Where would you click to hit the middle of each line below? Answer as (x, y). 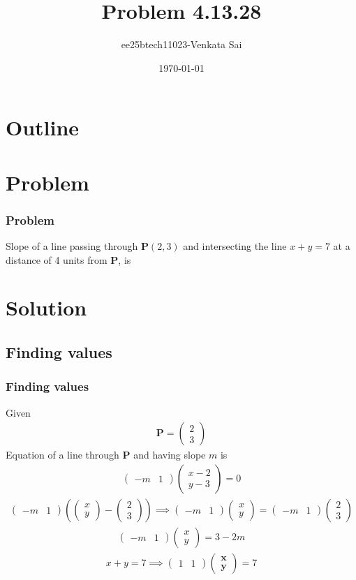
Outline (43, 127)
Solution (46, 307)
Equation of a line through (62, 455)
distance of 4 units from (57, 259)
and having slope (170, 455)
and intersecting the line (235, 246)
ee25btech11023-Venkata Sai (181, 44)
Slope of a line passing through (72, 246)
